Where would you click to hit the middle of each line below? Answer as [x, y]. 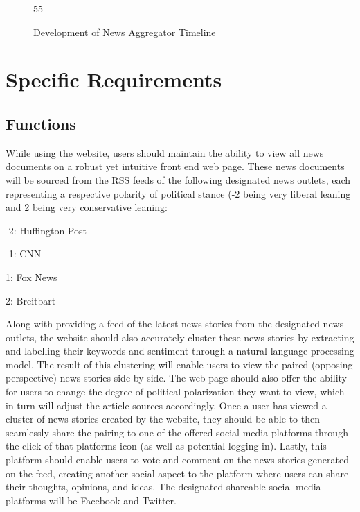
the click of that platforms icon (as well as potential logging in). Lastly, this [166, 446]
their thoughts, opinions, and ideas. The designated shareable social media [163, 487]
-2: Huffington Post [46, 230]
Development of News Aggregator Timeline [125, 32]
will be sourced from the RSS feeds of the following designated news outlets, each [178, 179]
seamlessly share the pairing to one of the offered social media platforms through [177, 432]
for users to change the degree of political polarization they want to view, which [175, 392]
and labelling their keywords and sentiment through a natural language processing [180, 351]
